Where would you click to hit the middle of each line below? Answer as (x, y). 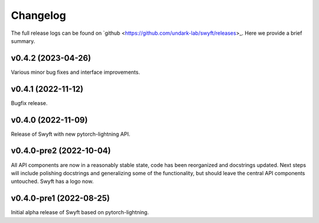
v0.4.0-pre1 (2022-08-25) (61, 199)
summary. (23, 41)
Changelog (38, 15)
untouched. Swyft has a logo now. (52, 181)
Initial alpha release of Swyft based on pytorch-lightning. (80, 212)
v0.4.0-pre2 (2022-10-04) (61, 151)
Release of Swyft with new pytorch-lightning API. (71, 134)
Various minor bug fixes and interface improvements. (75, 72)
